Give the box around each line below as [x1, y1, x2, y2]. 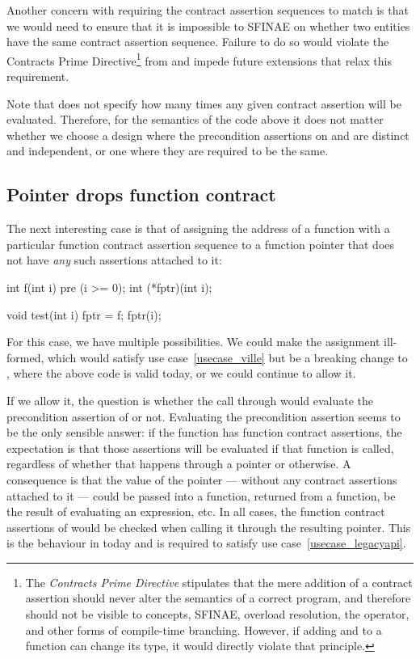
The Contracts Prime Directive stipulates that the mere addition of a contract [25, 573, 413, 590]
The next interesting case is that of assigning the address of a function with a [6, 220, 390, 237]
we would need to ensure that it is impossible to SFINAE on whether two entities [6, 17, 410, 34]
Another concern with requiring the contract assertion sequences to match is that [6, 2, 409, 18]
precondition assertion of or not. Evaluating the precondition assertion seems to [6, 408, 401, 425]
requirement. [6, 68, 69, 85]
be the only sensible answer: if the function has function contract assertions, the [6, 424, 402, 441]
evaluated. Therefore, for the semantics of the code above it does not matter [6, 111, 384, 128]
